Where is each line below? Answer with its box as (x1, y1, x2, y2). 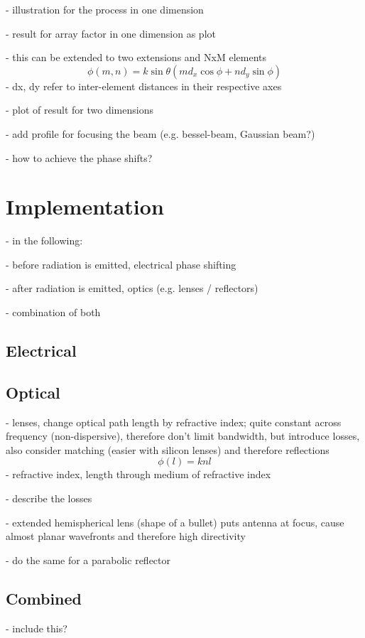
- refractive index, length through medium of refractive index (6, 467, 271, 482)
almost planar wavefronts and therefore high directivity (6, 529, 246, 544)
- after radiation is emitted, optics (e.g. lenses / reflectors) (6, 281, 258, 296)
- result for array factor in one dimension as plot (6, 26, 216, 40)
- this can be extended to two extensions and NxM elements (6, 50, 266, 65)
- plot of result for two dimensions (6, 102, 153, 117)
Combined (6, 587, 82, 609)
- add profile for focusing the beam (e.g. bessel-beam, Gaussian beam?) (6, 126, 315, 141)
